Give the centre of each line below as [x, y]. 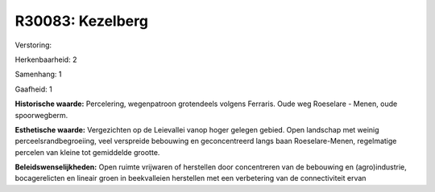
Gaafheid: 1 [33, 89]
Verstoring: [33, 45]
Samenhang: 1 [38, 74]
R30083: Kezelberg [82, 21]
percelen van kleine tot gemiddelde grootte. [87, 152]
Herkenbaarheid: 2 [46, 59]
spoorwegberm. [41, 115]
